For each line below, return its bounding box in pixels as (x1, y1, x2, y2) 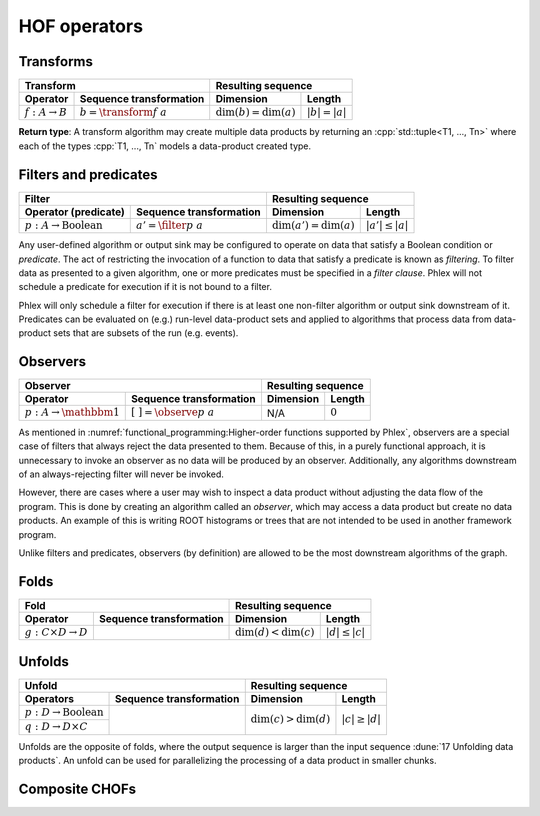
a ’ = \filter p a (135, 218, 204, 232)
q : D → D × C (24, 720, 89, 734)
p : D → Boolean (24, 705, 104, 719)
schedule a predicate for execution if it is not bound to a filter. (18, 281, 272, 293)
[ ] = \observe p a (130, 406, 215, 419)
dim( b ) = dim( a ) (215, 106, 296, 119)
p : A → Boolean (24, 218, 104, 232)
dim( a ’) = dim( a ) (271, 218, 355, 232)
